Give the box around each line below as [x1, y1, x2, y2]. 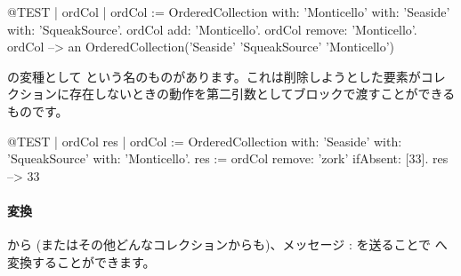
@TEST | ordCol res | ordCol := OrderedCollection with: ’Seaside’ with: [7, 131, 402, 150]
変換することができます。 [7, 252, 156, 271]
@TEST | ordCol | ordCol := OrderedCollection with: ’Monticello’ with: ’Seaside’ [7, 3, 450, 20]
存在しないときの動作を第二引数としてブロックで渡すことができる [69, 84, 456, 103]
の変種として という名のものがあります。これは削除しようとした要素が [7, 67, 421, 85]
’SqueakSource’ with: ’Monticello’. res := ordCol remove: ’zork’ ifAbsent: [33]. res [7, 149, 449, 168]
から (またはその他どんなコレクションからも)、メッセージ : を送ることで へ [7, 235, 448, 254]
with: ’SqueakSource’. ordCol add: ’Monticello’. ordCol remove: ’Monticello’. [7, 20, 417, 38]
